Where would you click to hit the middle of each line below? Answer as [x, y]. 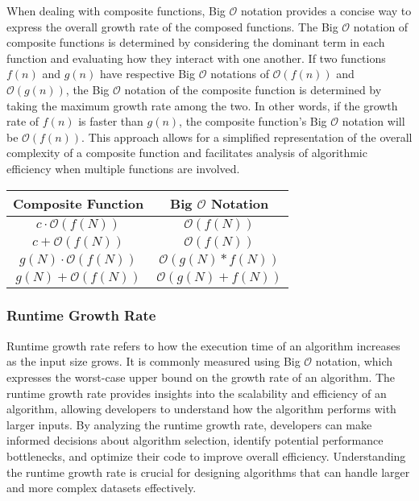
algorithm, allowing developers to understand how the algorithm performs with [201, 409]
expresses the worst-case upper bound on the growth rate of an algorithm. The [201, 377]
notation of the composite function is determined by [253, 89]
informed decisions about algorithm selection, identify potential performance [195, 440]
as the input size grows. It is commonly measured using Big [153, 361]
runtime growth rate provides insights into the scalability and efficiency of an [197, 393]
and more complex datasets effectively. [102, 488]
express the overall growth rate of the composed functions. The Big [172, 26]
